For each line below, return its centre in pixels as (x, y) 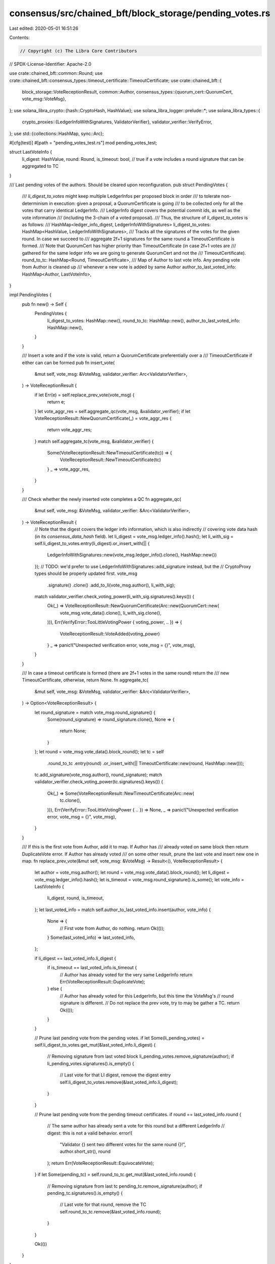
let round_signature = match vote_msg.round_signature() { (95, 712)
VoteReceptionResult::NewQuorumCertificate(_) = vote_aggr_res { (103, 418)
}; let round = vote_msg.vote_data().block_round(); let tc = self (99, 752)
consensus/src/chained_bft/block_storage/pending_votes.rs (140, 13)
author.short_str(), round (85, 1152)
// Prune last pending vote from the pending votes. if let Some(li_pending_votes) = (120, 1038)
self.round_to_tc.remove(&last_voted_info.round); (111, 1211)
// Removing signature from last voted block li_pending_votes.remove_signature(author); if (141, 1056)
